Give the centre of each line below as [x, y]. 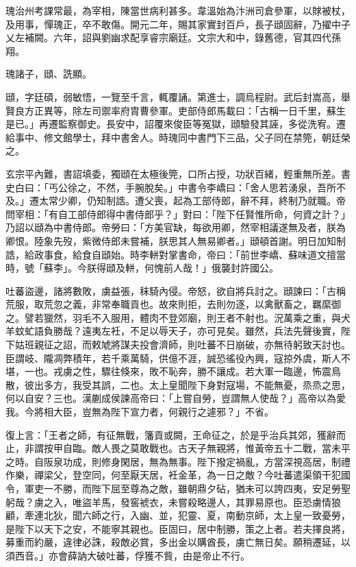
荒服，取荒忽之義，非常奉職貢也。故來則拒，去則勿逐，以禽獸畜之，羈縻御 [173, 304]
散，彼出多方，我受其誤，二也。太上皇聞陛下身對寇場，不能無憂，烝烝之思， [178, 384]
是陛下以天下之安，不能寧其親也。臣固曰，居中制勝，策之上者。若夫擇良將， [178, 528]
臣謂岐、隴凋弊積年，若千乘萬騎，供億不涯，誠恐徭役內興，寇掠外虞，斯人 [173, 358]
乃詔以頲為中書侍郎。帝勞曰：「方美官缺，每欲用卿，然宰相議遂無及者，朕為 [176, 227]
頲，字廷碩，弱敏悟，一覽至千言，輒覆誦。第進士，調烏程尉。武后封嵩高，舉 [178, 96]
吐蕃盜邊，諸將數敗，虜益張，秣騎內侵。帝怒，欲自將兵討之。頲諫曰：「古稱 [176, 290]
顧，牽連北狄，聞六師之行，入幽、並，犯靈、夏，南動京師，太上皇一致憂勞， [178, 515]
